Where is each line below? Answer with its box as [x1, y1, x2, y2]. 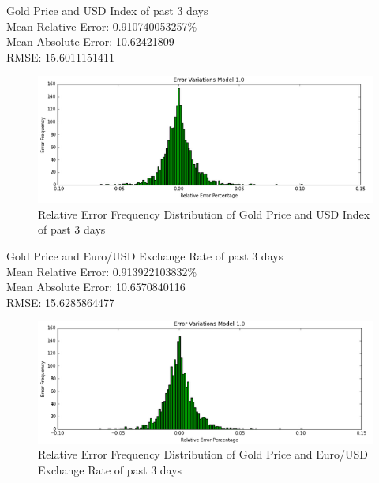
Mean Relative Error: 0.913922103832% [6, 263, 197, 279]
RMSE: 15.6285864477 [6, 294, 114, 310]
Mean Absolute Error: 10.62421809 [6, 33, 174, 50]
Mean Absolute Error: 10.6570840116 [6, 279, 186, 295]
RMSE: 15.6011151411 [6, 48, 114, 65]
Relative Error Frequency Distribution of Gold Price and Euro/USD [38, 446, 368, 462]
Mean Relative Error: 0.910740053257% [6, 17, 197, 34]
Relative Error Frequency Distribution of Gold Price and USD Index [38, 205, 370, 222]
